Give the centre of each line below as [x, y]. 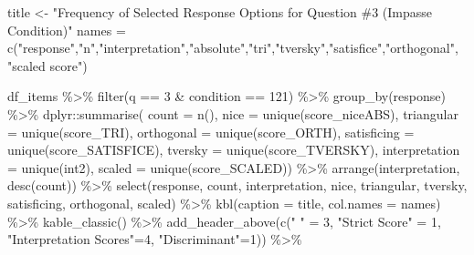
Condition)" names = [67, 30]
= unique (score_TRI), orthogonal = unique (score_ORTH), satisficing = [211, 132]
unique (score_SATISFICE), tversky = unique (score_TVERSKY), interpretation [234, 150]
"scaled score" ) [47, 65]
